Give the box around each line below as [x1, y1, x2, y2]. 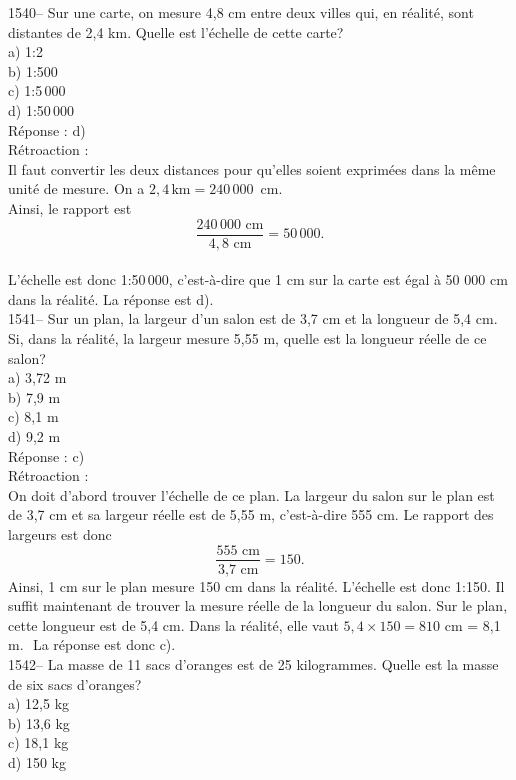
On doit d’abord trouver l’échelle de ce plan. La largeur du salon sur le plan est [8, 484, 495, 505]
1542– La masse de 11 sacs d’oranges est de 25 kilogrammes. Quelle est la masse [8, 653, 499, 674]
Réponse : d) [8, 119, 86, 140]
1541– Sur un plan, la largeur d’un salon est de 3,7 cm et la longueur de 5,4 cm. [8, 308, 498, 329]
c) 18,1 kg [8, 732, 69, 753]
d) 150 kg [8, 751, 66, 772]
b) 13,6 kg [8, 712, 70, 733]
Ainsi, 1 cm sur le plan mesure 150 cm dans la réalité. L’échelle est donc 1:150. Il [8, 575, 505, 596]
